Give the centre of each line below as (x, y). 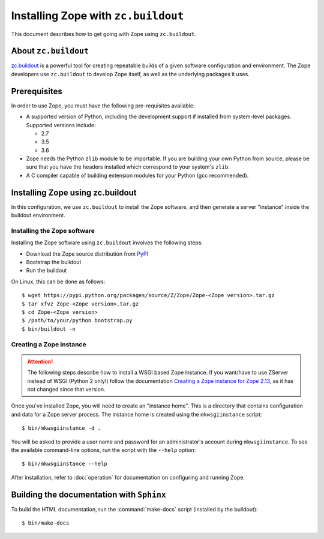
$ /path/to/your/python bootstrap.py (77, 321)
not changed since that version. (66, 389)
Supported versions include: (61, 125)
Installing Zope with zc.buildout (97, 16)
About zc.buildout (50, 51)
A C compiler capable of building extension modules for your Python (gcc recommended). (137, 175)
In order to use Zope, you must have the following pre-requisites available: (103, 106)
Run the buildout (46, 271)
